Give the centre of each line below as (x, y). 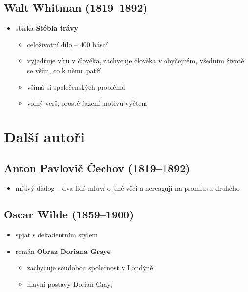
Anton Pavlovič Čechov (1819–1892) (97, 167)
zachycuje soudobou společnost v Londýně (90, 267)
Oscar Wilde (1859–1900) (69, 214)
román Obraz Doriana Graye (63, 251)
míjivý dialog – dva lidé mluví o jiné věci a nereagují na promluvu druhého (127, 188)
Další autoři (45, 136)
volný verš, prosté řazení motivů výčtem (87, 103)
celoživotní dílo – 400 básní (68, 44)
